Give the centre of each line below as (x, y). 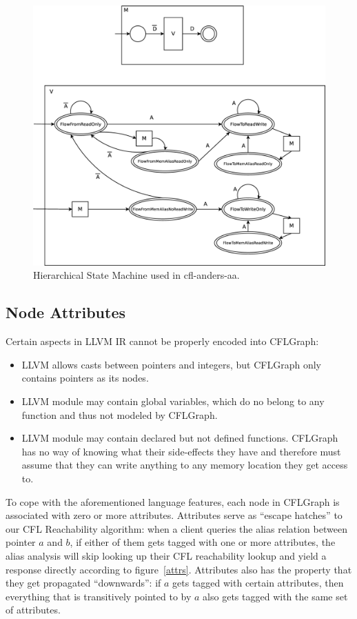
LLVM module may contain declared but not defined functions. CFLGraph (180, 438)
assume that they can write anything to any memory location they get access (185, 465)
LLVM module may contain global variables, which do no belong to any (173, 401)
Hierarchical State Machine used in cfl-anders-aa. (136, 275)
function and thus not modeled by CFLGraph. (120, 414)
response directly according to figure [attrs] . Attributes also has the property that (179, 569)
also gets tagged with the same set (275, 596)
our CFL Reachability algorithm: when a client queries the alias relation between (176, 528)
